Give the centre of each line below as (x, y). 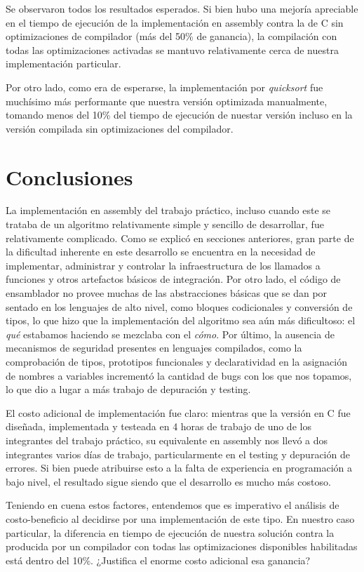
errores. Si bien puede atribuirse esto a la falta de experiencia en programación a (179, 468)
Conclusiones (69, 177)
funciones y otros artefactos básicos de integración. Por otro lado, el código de (173, 279)
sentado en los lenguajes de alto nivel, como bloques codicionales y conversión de (179, 306)
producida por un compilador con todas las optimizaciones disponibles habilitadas (182, 546)
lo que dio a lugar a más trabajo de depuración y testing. (128, 389)
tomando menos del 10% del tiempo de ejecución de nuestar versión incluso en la (179, 115)
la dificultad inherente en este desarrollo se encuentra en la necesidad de (161, 252)
